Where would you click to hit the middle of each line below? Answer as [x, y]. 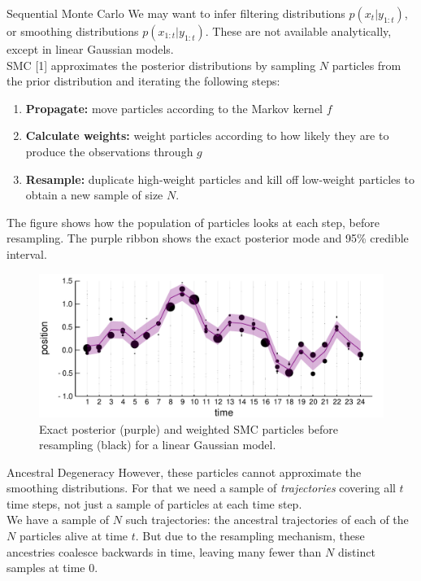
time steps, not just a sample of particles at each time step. [154, 503]
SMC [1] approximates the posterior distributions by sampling [161, 65]
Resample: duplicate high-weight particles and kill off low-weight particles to [220, 179]
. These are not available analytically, [298, 31]
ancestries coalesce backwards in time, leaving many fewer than [164, 551]
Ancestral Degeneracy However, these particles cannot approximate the [184, 472]
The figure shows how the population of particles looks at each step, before [193, 222]
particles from [367, 65]
